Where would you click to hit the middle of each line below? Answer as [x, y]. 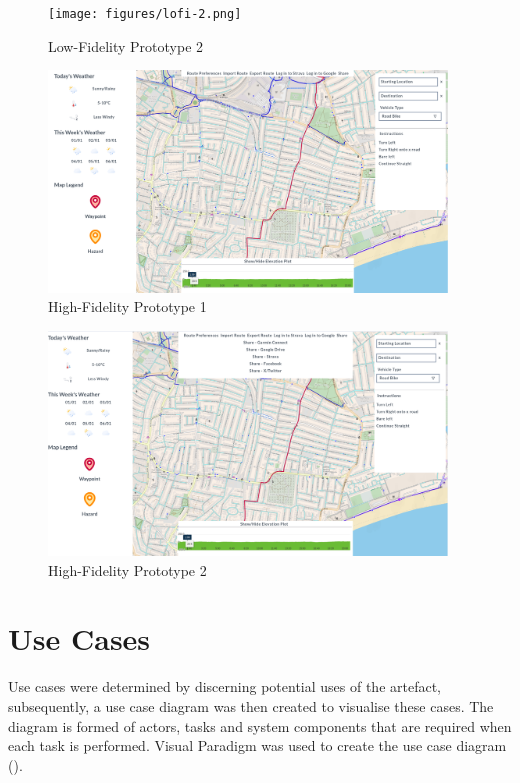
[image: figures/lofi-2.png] [145, 14]
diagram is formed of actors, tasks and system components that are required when [260, 725]
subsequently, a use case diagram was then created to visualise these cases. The [251, 706]
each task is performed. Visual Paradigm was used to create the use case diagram [257, 745]
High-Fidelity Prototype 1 [127, 306]
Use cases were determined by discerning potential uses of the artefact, [225, 686]
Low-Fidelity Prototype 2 [126, 45]
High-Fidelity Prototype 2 [127, 569]
